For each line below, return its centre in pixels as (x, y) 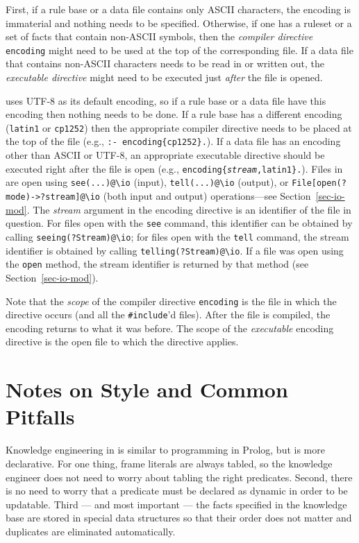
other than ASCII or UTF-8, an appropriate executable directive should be (165, 155)
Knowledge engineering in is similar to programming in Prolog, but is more (165, 450)
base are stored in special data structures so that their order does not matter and (179, 518)
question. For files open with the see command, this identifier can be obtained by (179, 223)
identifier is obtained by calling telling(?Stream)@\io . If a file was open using (175, 250)
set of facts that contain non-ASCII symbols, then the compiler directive (159, 36)
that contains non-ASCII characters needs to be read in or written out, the (165, 63)
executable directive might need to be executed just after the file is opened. (164, 77)
